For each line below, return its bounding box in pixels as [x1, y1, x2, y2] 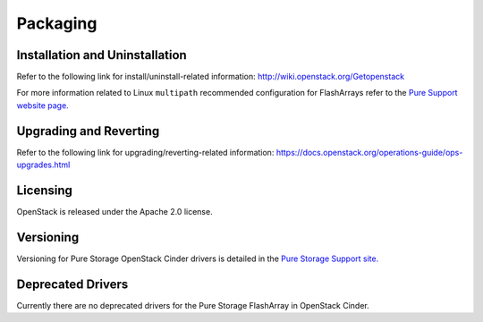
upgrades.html [16, 159, 71, 170]
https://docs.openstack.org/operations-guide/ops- [275, 147, 463, 157]
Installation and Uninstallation [16, 47, 187, 63]
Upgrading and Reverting [16, 123, 160, 139]
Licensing [16, 182, 73, 198]
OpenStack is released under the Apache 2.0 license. [16, 207, 214, 217]
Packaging [16, 13, 97, 33]
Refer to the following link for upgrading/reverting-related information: [16, 147, 275, 157]
